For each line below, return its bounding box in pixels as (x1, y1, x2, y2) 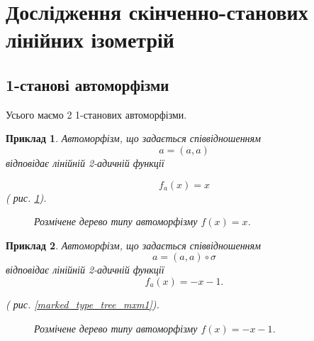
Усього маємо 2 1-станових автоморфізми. (6, 107, 187, 121)
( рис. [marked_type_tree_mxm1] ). (6, 296, 159, 311)
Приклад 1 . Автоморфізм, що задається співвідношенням (6, 131, 261, 146)
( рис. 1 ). (6, 190, 47, 205)
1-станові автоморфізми (6, 73, 169, 95)
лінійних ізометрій (6, 25, 174, 54)
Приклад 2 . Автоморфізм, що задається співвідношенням (6, 237, 261, 252)
